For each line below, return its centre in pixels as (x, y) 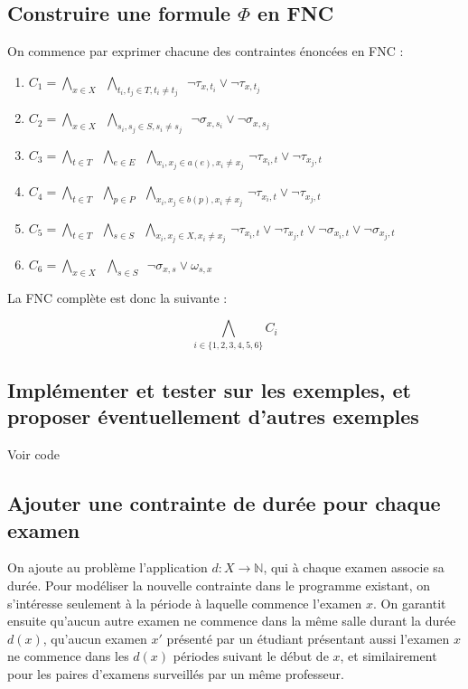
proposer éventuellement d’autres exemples (213, 416)
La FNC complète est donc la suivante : (117, 297)
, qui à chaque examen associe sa (354, 567)
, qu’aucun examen (95, 638)
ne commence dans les (68, 656)
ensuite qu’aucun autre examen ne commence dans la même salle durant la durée (232, 621)
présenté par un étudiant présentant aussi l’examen (308, 638)
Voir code (33, 454)
